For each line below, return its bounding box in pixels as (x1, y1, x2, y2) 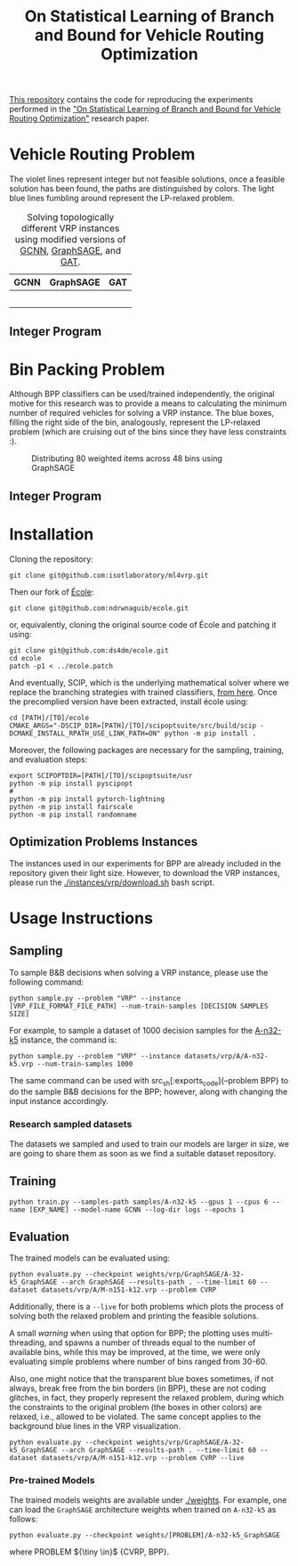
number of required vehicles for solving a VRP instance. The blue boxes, (9, 408, 275, 418)
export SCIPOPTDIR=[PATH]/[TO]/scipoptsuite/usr (9, 771, 193, 780)
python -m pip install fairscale (9, 802, 133, 811)
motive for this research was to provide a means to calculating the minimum (9, 398, 287, 409)
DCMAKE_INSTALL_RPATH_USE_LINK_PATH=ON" (9, 728, 162, 738)
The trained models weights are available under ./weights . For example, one (9, 1494, 287, 1505)
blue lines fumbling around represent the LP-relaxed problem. (9, 193, 235, 204)
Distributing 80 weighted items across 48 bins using (31, 453, 222, 464)
